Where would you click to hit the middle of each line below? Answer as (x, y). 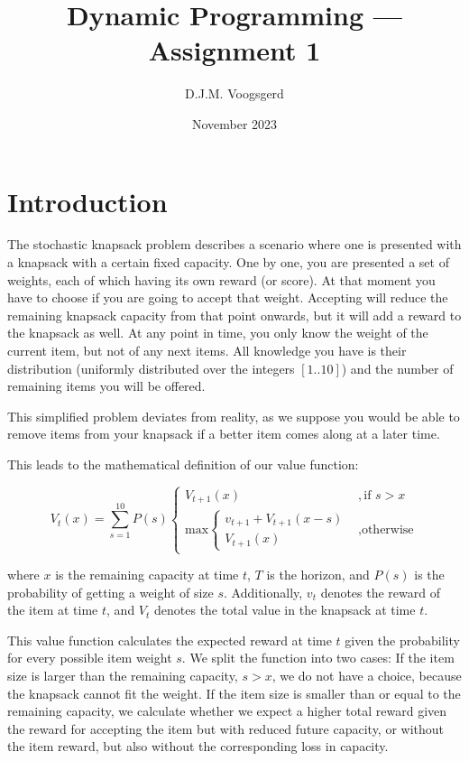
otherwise (387, 529)
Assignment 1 (234, 50)
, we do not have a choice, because (367, 676)
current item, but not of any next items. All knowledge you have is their (207, 350)
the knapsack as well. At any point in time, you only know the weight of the (218, 333)
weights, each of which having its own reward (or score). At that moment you (221, 279)
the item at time (53, 610)
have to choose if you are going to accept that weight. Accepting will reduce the (228, 297)
